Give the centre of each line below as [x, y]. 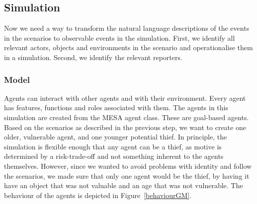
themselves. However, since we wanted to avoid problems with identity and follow [128, 166]
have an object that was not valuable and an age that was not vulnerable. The [124, 185]
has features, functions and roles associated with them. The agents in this [116, 107]
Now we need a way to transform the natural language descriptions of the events [127, 28]
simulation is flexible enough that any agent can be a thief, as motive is [113, 146]
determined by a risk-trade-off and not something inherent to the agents [114, 156]
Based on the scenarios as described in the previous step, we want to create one [125, 127]
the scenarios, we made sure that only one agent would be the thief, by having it [127, 175]
